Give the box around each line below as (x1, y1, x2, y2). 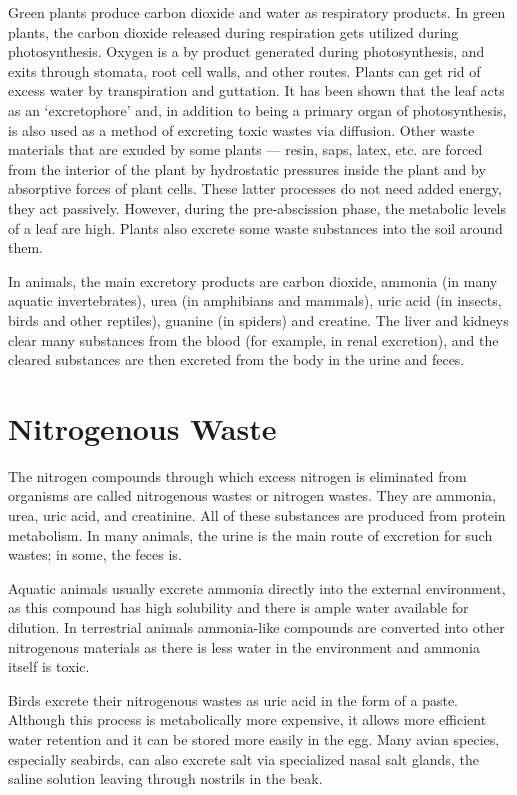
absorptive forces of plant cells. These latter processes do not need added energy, (8, 178, 502, 199)
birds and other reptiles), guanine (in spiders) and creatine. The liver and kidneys (8, 309, 509, 330)
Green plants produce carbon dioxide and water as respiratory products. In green (8, 2, 506, 22)
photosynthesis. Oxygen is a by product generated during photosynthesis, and (8, 41, 485, 62)
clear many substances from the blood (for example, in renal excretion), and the (8, 329, 499, 350)
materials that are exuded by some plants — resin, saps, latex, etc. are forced (8, 139, 483, 160)
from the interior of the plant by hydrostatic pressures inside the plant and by (8, 158, 486, 179)
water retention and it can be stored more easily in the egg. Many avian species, (8, 728, 500, 749)
